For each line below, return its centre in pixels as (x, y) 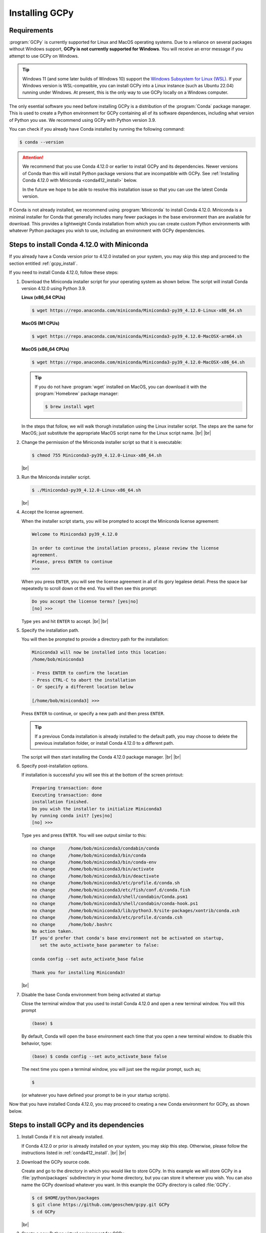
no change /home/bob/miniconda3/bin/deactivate (96, 876)
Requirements (31, 30)
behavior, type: (37, 1043)
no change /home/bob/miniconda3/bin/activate (93, 869)
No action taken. (53, 931)
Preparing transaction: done (67, 788)
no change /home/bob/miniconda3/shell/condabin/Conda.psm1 (110, 897)
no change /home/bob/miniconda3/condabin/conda (96, 849)
